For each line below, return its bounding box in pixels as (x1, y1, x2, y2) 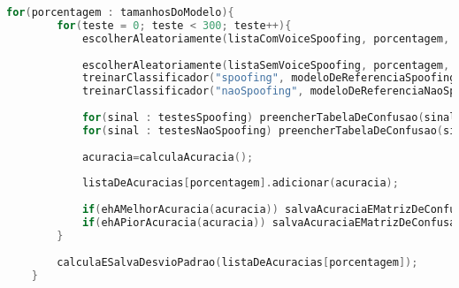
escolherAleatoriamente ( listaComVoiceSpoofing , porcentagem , (81, 32, 450, 45)
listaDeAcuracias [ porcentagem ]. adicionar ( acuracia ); (81, 177, 399, 190)
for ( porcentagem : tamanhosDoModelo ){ (6, 6, 234, 19)
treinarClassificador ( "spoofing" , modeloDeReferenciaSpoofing (81, 72, 456, 85)
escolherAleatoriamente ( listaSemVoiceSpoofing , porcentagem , (81, 58, 450, 72)
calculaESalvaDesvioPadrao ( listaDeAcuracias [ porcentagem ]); (57, 255, 418, 269)
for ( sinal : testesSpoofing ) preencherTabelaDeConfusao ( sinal (81, 111, 456, 124)
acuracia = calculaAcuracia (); (81, 150, 254, 163)
